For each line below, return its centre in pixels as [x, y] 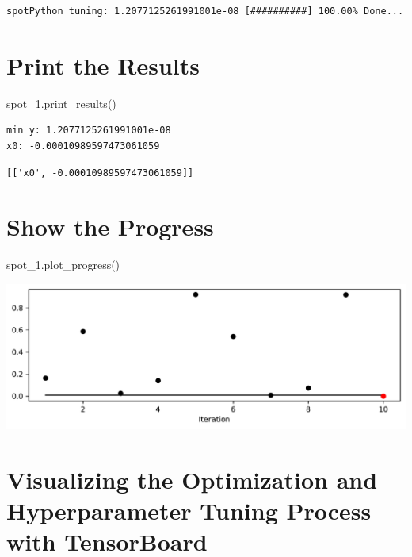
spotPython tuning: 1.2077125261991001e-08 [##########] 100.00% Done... [205, 11]
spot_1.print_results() [61, 103]
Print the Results [103, 65]
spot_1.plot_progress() [63, 265]
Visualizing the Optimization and [192, 479]
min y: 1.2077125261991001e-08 [89, 131]
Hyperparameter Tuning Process [189, 510]
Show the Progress [110, 227]
